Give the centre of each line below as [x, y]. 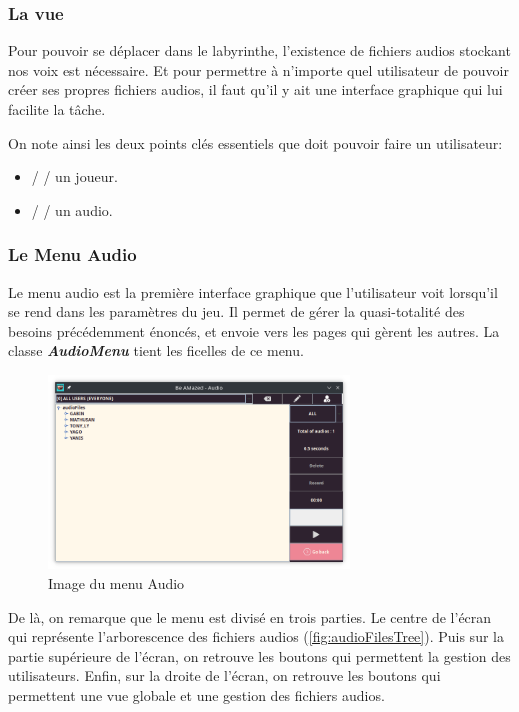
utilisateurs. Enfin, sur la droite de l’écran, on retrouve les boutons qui [224, 675]
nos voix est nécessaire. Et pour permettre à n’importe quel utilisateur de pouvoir [258, 69]
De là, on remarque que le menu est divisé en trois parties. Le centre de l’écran [250, 616]
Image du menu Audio [116, 582]
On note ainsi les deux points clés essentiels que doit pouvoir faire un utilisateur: [255, 142]
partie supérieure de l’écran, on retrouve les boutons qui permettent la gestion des [259, 655]
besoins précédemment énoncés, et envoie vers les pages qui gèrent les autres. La [254, 330]
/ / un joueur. [74, 176]
